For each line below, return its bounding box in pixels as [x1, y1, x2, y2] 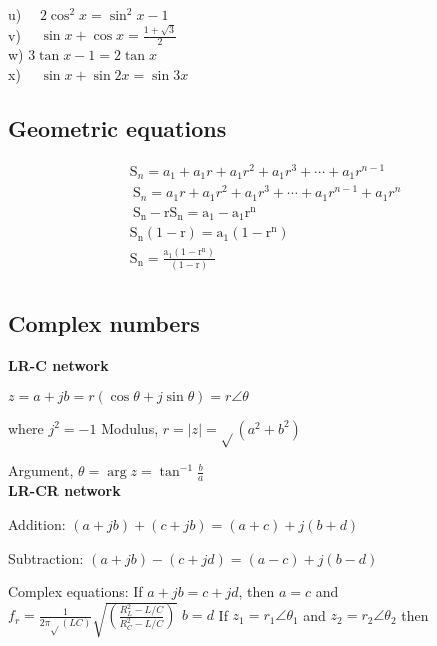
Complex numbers [8, 308, 200, 339]
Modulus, [101, 417, 159, 438]
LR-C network [8, 355, 109, 376]
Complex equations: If [8, 581, 143, 602]
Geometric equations [8, 112, 227, 143]
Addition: [8, 513, 66, 534]
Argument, [8, 460, 74, 481]
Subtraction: [8, 547, 84, 568]
